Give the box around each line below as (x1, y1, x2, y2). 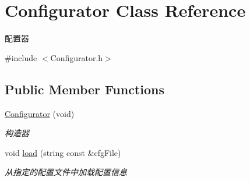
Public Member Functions (5, 80, 164, 98)
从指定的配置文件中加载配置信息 (5, 166, 127, 178)
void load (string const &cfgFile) (5, 146, 121, 158)
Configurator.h (50, 51, 103, 63)
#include (5, 51, 37, 63)
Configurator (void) (5, 107, 75, 119)
